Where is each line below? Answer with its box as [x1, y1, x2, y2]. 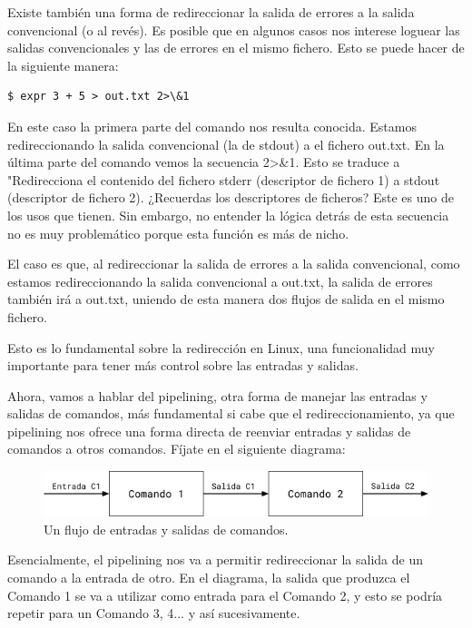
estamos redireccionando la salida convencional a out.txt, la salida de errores [7, 271, 433, 290]
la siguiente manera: [7, 55, 119, 74]
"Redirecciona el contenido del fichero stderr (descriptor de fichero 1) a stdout [7, 170, 440, 189]
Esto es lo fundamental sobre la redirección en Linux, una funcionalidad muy [7, 338, 435, 357]
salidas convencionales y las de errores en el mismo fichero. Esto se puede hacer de [7, 38, 465, 57]
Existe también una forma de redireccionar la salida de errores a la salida [7, 3, 415, 21]
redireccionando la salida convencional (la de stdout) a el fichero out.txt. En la [7, 134, 445, 153]
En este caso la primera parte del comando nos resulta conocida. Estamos [7, 116, 417, 135]
